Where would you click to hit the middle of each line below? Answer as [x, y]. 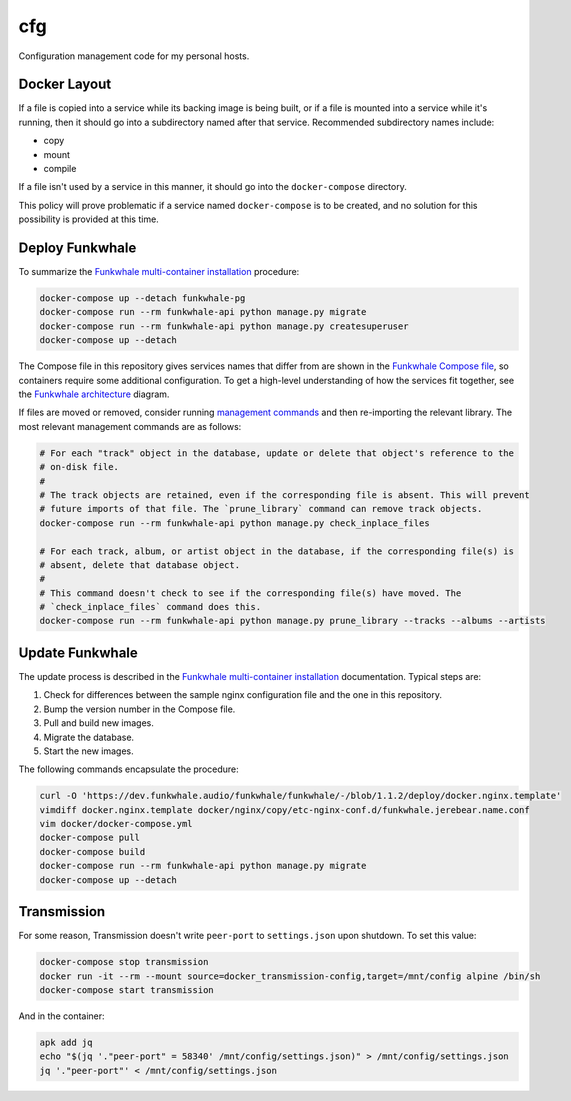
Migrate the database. [89, 737]
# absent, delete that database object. [139, 564]
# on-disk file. [79, 467]
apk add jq [66, 1042]
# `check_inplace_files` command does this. [150, 607]
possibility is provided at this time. [88, 219]
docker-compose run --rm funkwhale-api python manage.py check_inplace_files [234, 523]
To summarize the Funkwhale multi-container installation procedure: [159, 272]
